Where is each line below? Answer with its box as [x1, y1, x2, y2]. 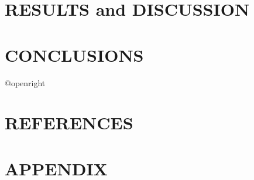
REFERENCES [5, 111, 133, 135]
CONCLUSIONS [5, 43, 144, 66]
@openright [5, 76, 46, 89]
